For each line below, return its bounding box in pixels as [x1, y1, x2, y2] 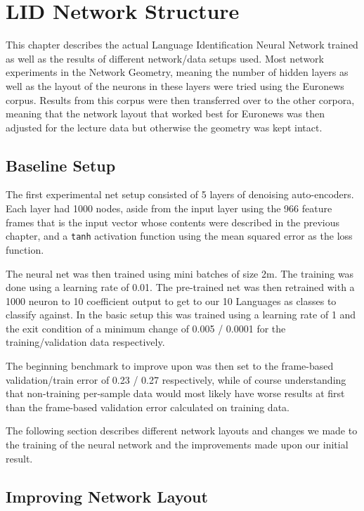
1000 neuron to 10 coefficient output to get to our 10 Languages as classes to [6, 293, 337, 308]
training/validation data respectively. [6, 335, 165, 349]
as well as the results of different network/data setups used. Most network [6, 51, 324, 65]
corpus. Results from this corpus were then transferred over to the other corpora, [6, 92, 355, 107]
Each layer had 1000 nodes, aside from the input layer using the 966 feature [6, 201, 332, 216]
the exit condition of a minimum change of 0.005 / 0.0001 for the [6, 321, 286, 335]
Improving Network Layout [6, 485, 208, 507]
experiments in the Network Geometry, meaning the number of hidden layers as [6, 65, 349, 79]
